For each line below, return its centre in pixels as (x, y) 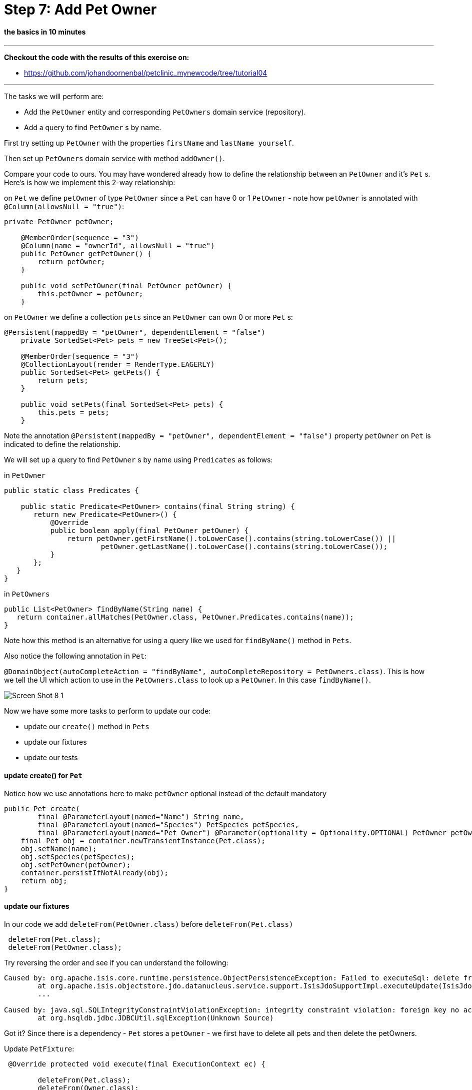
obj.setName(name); (59, 849)
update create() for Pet (43, 775)
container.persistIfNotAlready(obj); (94, 873)
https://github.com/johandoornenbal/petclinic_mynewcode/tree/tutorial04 (146, 73)
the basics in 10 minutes (45, 32)
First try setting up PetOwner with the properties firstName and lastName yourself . (149, 143)
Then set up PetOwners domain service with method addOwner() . (114, 159)
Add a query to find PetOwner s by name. (93, 128)
